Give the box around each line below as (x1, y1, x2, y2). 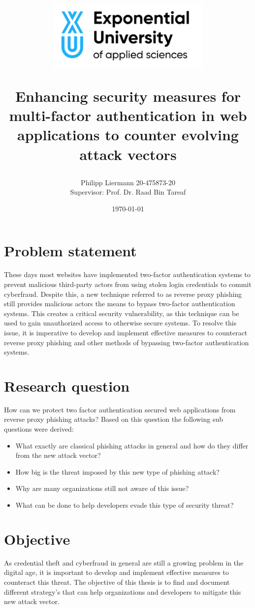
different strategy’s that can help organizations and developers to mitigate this (4, 586, 241, 597)
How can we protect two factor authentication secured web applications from (4, 404, 236, 414)
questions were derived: (4, 424, 74, 434)
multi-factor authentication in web (9, 105, 247, 125)
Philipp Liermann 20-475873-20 (81, 177, 175, 187)
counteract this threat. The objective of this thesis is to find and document (4, 576, 230, 587)
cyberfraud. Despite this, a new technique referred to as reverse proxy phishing (4, 288, 242, 299)
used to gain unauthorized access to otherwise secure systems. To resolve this (4, 318, 237, 328)
